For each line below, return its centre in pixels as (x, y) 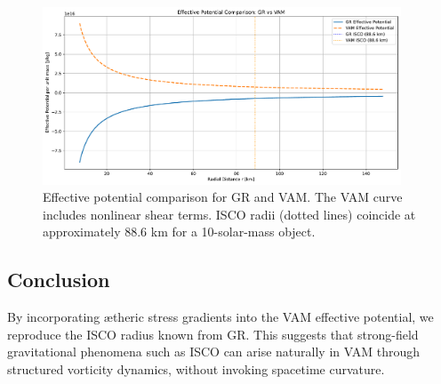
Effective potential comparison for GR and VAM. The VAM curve (223, 197)
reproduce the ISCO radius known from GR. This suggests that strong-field (213, 334)
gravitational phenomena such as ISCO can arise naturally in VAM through (213, 352)
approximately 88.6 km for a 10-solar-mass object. (179, 232)
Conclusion (59, 280)
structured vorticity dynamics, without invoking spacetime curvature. (196, 368)
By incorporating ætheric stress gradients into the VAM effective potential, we (220, 317)
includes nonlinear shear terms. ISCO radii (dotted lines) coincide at (229, 214)
